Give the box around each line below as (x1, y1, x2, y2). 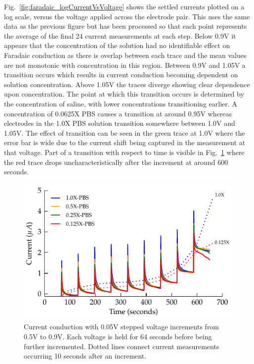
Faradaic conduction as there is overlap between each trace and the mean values (4, 50, 247, 60)
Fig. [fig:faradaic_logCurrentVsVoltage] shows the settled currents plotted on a (4, 1, 245, 11)
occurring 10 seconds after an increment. (24, 351, 147, 361)
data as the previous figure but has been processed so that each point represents (4, 21, 247, 31)
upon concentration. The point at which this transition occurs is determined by (4, 89, 244, 99)
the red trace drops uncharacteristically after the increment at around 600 (4, 156, 228, 167)
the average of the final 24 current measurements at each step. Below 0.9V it (4, 30, 236, 41)
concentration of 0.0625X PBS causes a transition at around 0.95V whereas (4, 108, 232, 118)
